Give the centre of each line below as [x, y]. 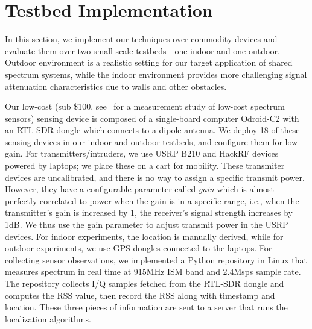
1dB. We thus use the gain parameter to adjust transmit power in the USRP [147, 224]
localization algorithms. [48, 318]
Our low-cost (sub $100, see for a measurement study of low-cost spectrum [145, 106]
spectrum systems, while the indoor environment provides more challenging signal [156, 74]
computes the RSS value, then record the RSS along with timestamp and [140, 295]
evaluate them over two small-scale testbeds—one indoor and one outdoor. [142, 50]
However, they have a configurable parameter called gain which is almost [140, 189]
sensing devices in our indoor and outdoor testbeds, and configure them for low [151, 141]
